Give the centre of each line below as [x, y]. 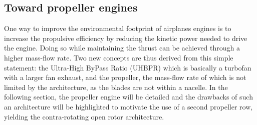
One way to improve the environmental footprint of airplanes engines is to [118, 28]
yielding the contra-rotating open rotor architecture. [84, 116]
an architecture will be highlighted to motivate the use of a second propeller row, [128, 106]
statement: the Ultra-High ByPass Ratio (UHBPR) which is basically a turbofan [128, 67]
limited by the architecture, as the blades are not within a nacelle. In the [116, 87]
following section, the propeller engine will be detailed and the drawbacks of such [128, 97]
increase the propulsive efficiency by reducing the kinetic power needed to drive [126, 38]
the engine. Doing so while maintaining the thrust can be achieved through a [122, 48]
